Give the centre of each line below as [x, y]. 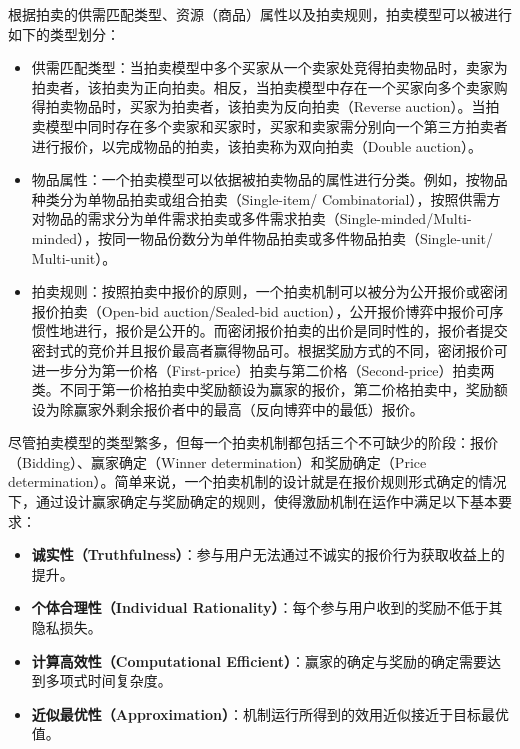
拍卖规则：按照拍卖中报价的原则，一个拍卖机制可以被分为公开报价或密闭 [269, 291]
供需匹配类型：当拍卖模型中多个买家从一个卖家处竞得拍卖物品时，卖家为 [269, 67]
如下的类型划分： [64, 33]
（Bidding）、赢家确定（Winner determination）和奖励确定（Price [217, 461]
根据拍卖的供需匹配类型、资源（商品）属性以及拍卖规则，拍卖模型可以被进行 [260, 14]
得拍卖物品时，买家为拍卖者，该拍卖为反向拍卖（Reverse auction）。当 [258, 106]
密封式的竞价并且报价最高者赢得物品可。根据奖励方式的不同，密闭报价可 [269, 349]
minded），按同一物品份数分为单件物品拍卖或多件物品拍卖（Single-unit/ [262, 237]
